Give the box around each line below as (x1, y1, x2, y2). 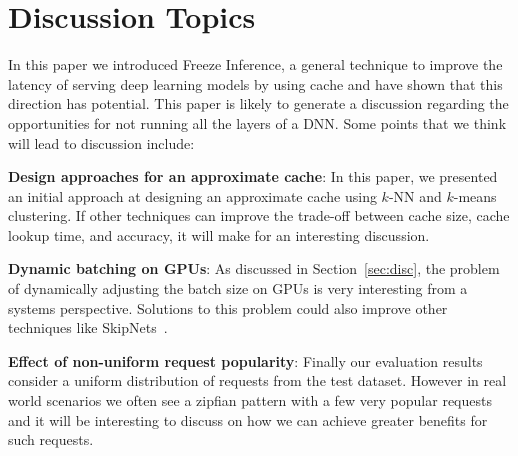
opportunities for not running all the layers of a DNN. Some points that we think (8, 112, 507, 133)
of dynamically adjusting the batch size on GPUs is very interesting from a (8, 278, 468, 299)
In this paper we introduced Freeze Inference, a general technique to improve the (8, 54, 503, 75)
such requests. (8, 429, 94, 450)
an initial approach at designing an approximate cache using (8, 185, 377, 206)
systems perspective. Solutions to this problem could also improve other (8, 297, 448, 318)
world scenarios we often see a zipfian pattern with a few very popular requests (8, 390, 492, 411)
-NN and (388, 185, 442, 206)
